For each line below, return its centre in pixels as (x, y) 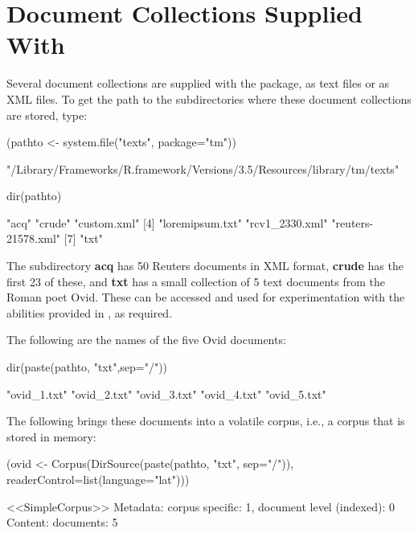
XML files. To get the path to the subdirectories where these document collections (209, 98)
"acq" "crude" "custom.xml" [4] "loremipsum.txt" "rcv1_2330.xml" (167, 222)
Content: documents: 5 (62, 522)
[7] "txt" (83, 238)
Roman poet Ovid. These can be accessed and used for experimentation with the (206, 297)
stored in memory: (51, 436)
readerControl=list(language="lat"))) (98, 479)
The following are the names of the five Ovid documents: (146, 340)
